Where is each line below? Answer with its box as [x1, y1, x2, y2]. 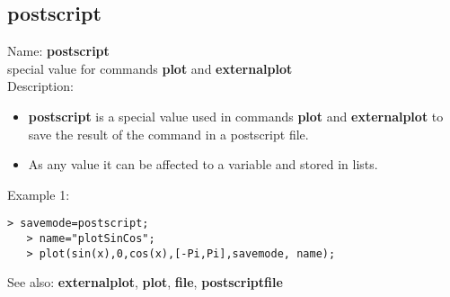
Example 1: [7, 184, 70, 203]
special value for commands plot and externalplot [7, 58, 293, 77]
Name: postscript [7, 41, 110, 60]
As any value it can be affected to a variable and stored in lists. [28, 155, 378, 174]
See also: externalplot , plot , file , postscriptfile [7, 273, 283, 292]
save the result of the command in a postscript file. [28, 124, 309, 143]
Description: [7, 76, 74, 95]
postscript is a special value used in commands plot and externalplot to [28, 106, 444, 125]
